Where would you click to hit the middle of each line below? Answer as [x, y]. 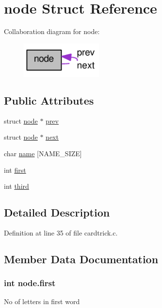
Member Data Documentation [81, 259]
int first [15, 170]
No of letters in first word [42, 301]
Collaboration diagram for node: [52, 31]
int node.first [30, 283]
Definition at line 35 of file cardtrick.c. [61, 232]
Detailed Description [57, 212]
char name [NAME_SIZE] [43, 153]
